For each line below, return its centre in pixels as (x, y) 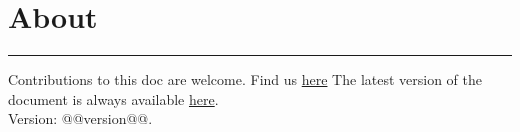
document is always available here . (113, 98)
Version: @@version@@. (80, 118)
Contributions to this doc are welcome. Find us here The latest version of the (245, 79)
